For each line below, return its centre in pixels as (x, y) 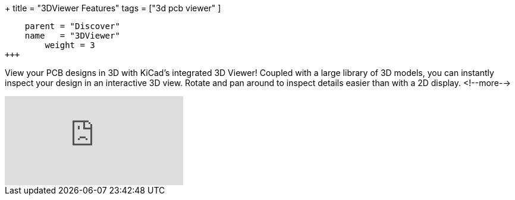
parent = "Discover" (72, 26)
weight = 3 (70, 45)
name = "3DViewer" (72, 36)
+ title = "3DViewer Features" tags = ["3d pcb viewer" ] (113, 8)
